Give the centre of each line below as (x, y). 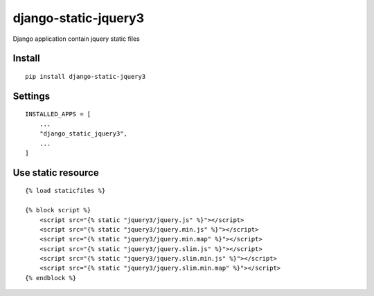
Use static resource (56, 173)
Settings (32, 96)
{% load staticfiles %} (65, 191)
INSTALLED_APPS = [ (58, 114)
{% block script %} (58, 210)
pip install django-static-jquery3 (86, 76)
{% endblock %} (51, 278)
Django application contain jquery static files (76, 39)
